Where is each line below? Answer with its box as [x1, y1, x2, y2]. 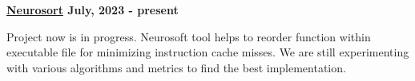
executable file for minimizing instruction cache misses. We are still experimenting [6, 44, 409, 60]
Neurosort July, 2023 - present [6, 2, 179, 17]
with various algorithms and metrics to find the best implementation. [6, 59, 346, 75]
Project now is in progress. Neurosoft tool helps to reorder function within [6, 28, 371, 44]
